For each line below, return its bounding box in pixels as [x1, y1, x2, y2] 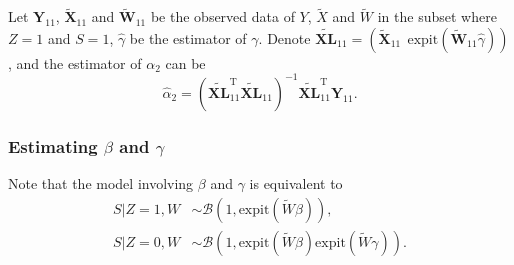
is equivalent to [249, 173, 343, 194]
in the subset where [377, 6, 497, 27]
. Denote [258, 27, 311, 48]
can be [165, 52, 206, 73]
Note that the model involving [8, 173, 194, 194]
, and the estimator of [8, 52, 142, 73]
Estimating [8, 133, 98, 158]
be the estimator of [129, 27, 247, 48]
